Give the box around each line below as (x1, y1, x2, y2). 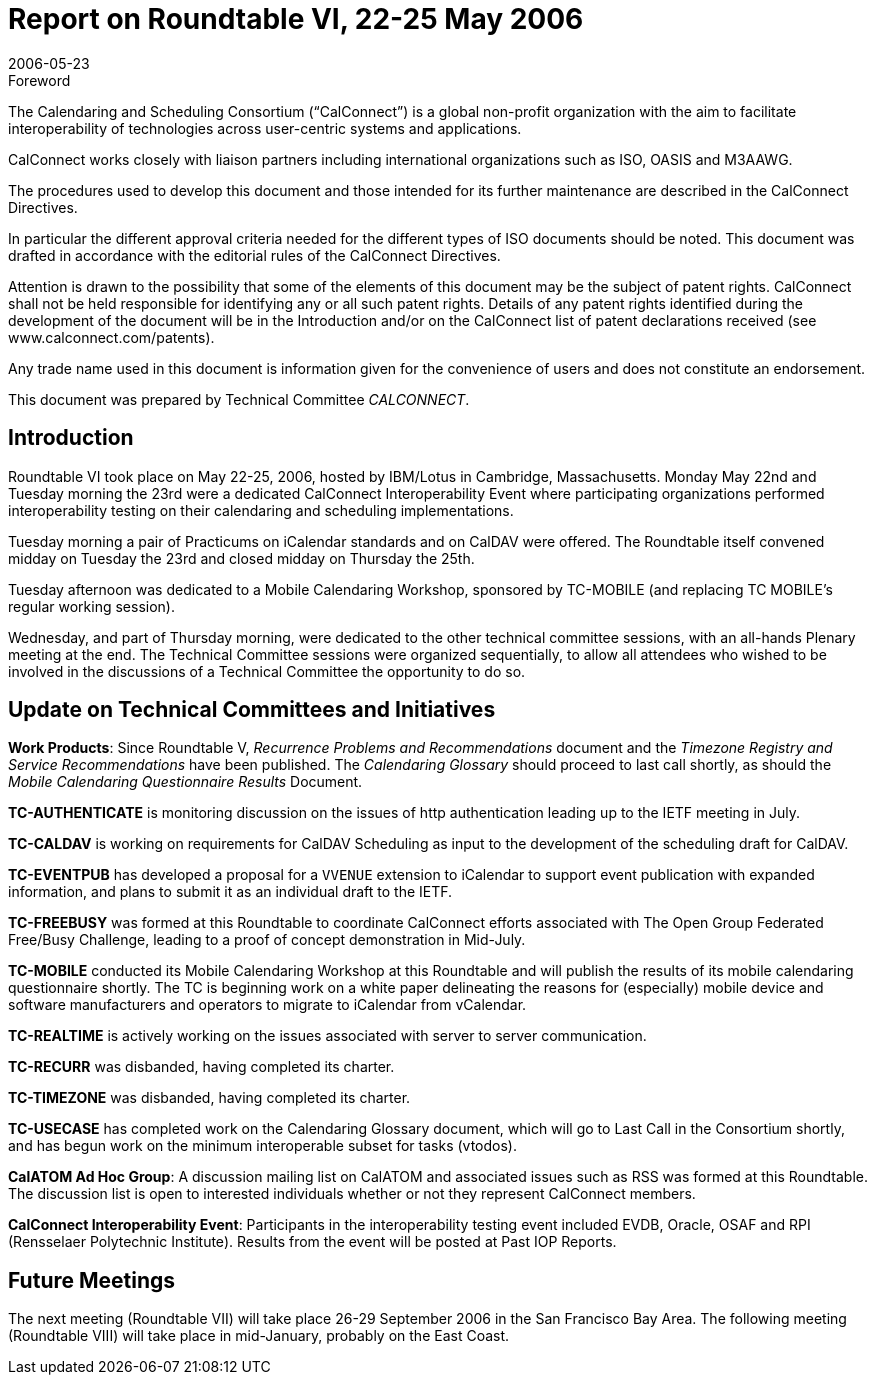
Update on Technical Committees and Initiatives (8, 697, 496, 723)
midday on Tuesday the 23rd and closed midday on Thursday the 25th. (8, 549, 475, 567)
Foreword (8, 71, 71, 89)
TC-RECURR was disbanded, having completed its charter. (8, 1058, 395, 1076)
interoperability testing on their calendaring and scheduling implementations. (8, 501, 514, 519)
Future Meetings (8, 1267, 176, 1293)
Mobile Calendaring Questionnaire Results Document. (8, 773, 363, 791)
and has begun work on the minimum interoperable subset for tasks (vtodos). (8, 1137, 517, 1155)
